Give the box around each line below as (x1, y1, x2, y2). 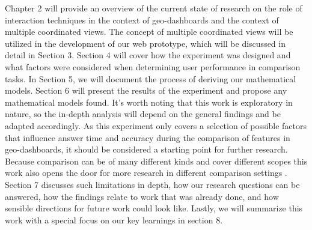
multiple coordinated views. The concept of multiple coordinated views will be (5, 25, 293, 38)
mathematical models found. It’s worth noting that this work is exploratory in (5, 95, 293, 108)
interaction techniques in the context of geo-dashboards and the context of (5, 13, 279, 26)
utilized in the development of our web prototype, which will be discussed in (5, 37, 286, 49)
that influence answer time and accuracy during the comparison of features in (5, 131, 290, 144)
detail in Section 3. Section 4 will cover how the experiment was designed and (5, 49, 291, 61)
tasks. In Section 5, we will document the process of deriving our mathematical (5, 72, 296, 85)
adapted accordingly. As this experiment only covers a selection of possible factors (5, 119, 307, 132)
